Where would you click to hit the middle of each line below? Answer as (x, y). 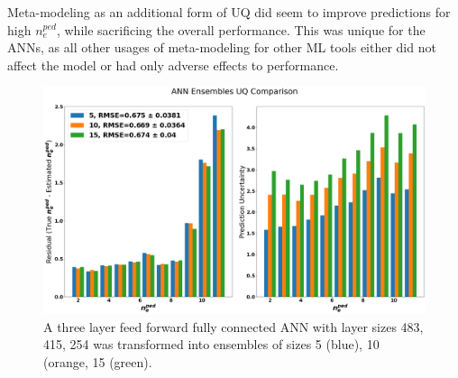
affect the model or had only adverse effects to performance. (173, 65)
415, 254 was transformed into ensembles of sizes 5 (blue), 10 (211, 344)
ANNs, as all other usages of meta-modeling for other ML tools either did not (222, 47)
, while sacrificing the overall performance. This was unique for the (241, 29)
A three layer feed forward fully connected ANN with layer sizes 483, (234, 326)
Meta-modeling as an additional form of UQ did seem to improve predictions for (229, 12)
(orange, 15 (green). (98, 361)
